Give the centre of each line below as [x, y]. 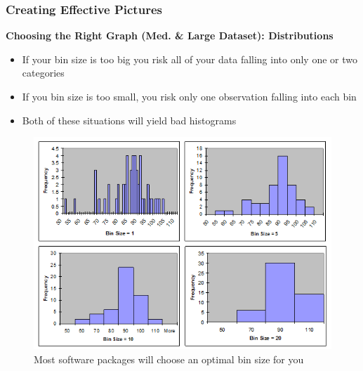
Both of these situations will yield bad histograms [129, 120]
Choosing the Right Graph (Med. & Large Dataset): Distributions [170, 35]
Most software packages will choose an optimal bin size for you [169, 359]
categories [43, 73]
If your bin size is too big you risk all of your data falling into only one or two [190, 59]
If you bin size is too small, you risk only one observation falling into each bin [189, 96]
